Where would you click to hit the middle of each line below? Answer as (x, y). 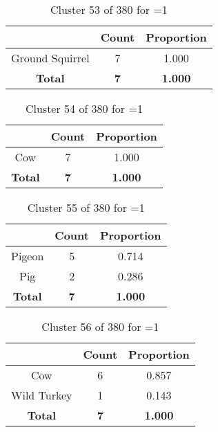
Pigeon (28, 256)
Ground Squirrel (50, 58)
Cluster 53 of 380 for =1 (109, 9)
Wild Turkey (42, 395)
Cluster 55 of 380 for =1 (86, 207)
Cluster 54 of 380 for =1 (84, 108)
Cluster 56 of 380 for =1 (100, 326)
